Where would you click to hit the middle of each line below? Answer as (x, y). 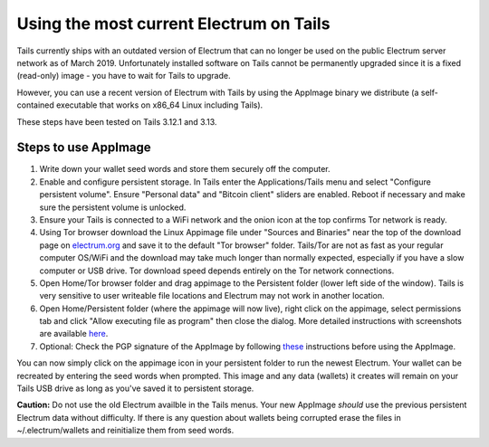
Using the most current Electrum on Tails (173, 24)
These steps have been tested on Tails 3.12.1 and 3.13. (117, 121)
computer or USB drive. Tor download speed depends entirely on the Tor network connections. (217, 271)
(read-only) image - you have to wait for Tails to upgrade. (124, 76)
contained (35, 105)
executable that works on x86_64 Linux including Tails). (159, 105)
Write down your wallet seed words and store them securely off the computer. (185, 169)
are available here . (74, 334)
